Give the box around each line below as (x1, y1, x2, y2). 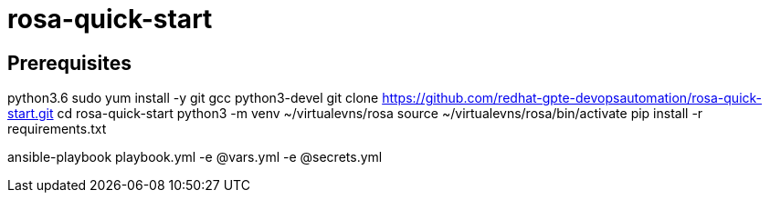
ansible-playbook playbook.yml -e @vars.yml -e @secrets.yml (7, 149, 383, 165)
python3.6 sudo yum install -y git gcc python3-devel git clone (7, 90, 379, 106)
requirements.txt (7, 121, 107, 137)
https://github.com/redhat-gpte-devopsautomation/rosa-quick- (382, 90, 763, 106)
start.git (7, 105, 54, 122)
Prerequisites (7, 51, 132, 75)
